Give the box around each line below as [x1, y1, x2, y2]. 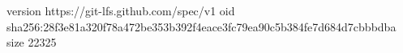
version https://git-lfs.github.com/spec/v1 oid [6, 2, 235, 18]
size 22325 [6, 34, 57, 51]
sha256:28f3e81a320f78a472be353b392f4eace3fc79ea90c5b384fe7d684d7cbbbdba [6, 18, 397, 35]
